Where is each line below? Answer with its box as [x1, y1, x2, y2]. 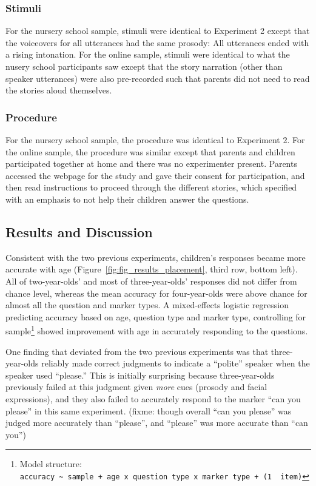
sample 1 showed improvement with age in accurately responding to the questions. [5, 323, 308, 337]
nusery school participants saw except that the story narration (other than [5, 60, 283, 72]
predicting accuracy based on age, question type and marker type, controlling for [5, 310, 306, 323]
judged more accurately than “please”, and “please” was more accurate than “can [5, 416, 308, 429]
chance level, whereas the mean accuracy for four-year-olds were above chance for [5, 286, 308, 299]
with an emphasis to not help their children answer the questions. [5, 192, 249, 205]
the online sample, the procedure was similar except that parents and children [5, 145, 295, 158]
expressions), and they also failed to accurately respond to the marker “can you [5, 392, 301, 405]
